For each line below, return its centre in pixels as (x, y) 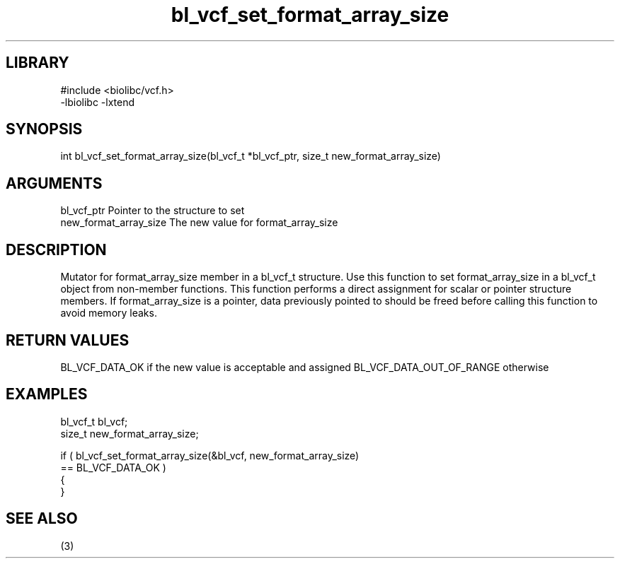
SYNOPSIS (44, 129)
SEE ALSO (42, 519)
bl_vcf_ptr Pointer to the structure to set (153, 211)
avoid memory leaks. (109, 313)
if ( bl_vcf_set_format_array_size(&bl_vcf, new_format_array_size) (210, 455)
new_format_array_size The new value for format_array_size (199, 223)
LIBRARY (38, 63)
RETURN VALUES (68, 340)
